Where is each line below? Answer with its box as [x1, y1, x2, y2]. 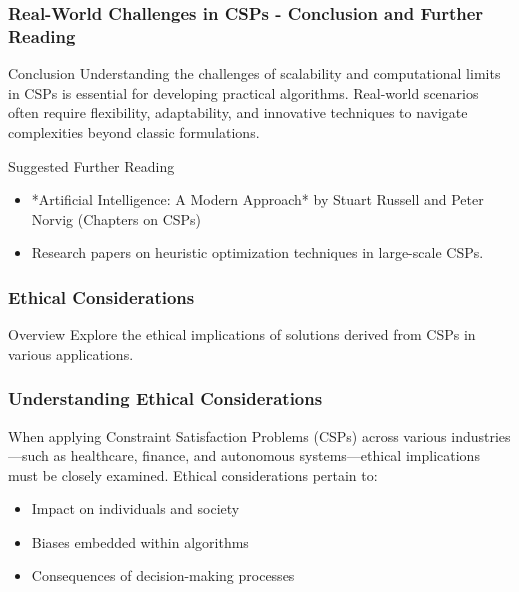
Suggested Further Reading [8, 155, 175, 176]
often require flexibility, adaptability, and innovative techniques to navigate [8, 102, 468, 123]
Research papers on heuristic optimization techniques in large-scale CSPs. [31, 242, 484, 263]
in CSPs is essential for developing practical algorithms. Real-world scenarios [8, 82, 479, 103]
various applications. [8, 343, 134, 364]
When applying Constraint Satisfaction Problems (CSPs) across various [8, 425, 447, 446]
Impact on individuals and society [31, 498, 240, 519]
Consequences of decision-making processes [31, 565, 295, 586]
